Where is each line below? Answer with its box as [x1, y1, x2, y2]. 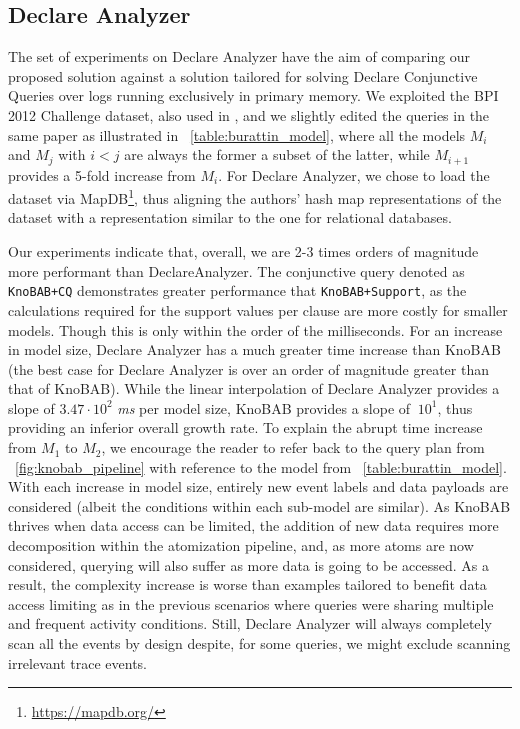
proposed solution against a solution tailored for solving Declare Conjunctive [8, 65, 478, 86]
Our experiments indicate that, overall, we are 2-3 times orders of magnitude [8, 241, 479, 262]
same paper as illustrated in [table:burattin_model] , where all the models [8, 124, 466, 145]
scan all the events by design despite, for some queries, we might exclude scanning [8, 633, 511, 653]
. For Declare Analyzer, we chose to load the [218, 164, 490, 185]
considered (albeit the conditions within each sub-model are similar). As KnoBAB [8, 495, 511, 516]
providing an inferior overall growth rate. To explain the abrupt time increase [8, 417, 483, 438]
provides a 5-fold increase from [8, 164, 196, 185]
